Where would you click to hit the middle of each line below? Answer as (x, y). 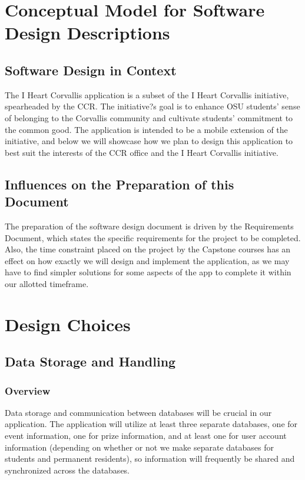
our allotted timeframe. (47, 283)
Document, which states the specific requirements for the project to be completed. (153, 237)
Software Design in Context (91, 70)
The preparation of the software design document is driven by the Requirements (149, 226)
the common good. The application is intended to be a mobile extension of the (146, 129)
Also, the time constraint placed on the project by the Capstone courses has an (148, 249)
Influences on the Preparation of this (120, 184)
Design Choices (68, 324)
